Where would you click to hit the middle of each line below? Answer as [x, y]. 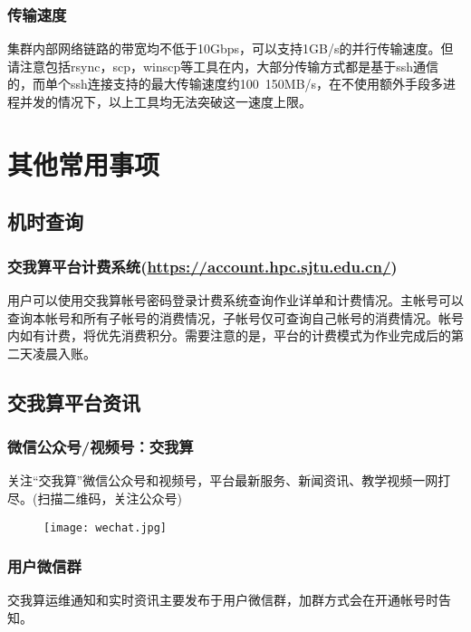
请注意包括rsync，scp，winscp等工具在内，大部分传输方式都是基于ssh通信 [223, 66]
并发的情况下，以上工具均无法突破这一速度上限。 [165, 101]
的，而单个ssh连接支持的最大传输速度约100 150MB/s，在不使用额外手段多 [226, 84]
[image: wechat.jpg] [106, 527]
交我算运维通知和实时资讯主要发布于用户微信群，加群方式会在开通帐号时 [223, 600]
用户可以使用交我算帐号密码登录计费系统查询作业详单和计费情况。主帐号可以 [235, 299]
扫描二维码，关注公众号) [110, 498]
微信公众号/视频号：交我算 [101, 447]
